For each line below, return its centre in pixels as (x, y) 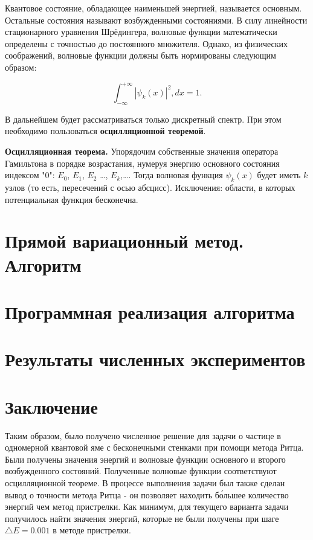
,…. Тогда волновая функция (172, 175)
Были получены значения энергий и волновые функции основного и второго (145, 459)
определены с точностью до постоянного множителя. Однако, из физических (147, 43)
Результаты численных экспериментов (155, 359)
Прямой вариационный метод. (124, 241)
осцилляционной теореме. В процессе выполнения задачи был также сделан (145, 483)
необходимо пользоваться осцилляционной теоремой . (105, 131)
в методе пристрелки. (92, 530)
